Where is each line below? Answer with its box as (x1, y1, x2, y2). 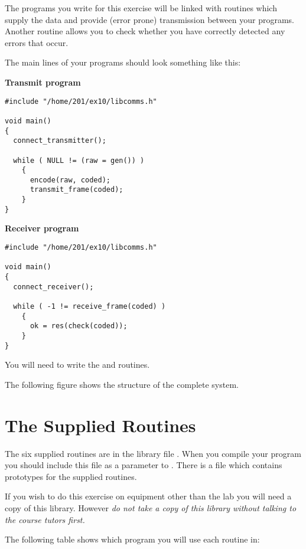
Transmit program (5, 76, 81, 88)
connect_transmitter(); (13, 136, 106, 145)
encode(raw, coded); (30, 175, 110, 184)
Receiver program (5, 222, 79, 234)
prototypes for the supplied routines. (5, 470, 137, 482)
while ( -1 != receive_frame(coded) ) (13, 302, 166, 311)
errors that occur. (5, 36, 69, 48)
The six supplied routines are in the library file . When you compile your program (5, 447, 301, 459)
